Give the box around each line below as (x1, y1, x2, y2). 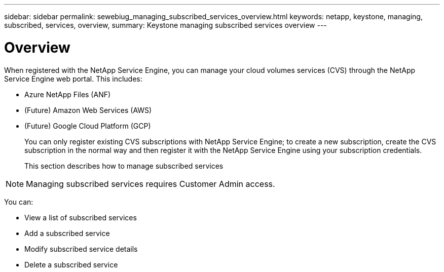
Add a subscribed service (24, 228, 110, 238)
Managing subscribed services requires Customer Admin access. (26, 178, 275, 189)
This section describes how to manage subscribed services (24, 161, 224, 170)
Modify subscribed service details (24, 244, 138, 253)
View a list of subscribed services (24, 213, 137, 222)
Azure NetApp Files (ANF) (24, 90, 111, 99)
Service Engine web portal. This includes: (4, 74, 142, 83)
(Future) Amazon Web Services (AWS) (24, 105, 152, 114)
